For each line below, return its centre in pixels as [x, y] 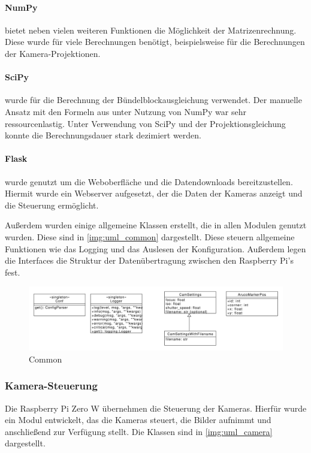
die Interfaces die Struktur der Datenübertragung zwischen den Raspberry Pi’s [149, 260]
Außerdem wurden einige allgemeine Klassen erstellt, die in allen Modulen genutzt [156, 225]
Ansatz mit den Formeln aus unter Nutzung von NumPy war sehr [126, 111]
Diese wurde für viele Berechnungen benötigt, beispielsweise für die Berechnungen [155, 42]
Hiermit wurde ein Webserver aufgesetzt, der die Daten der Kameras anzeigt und [154, 193]
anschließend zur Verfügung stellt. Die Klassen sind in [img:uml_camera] [139, 431]
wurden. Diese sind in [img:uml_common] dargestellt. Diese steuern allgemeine [150, 236]
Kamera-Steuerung [51, 386]
